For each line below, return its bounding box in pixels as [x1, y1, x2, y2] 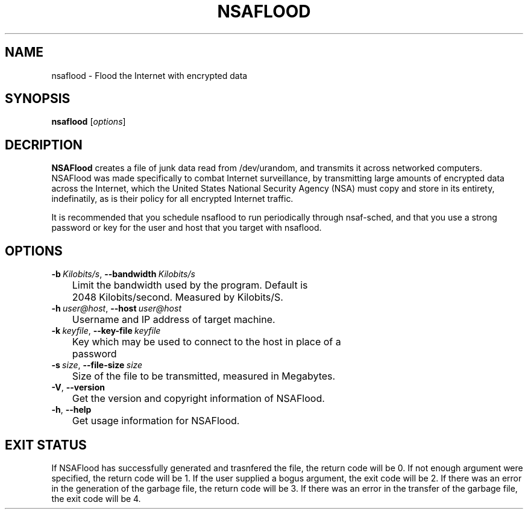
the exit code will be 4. [51, 493, 141, 504]
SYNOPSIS [5, 91, 71, 107]
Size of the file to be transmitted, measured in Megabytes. [72, 370, 336, 383]
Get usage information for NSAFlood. [72, 415, 240, 427]
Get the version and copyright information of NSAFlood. [72, 392, 325, 405]
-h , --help [51, 404, 92, 415]
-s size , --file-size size [51, 360, 143, 371]
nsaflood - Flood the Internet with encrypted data [51, 70, 248, 81]
